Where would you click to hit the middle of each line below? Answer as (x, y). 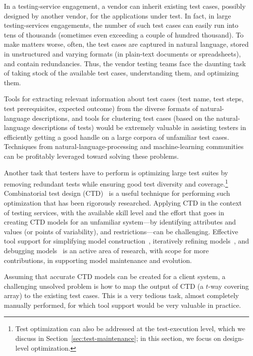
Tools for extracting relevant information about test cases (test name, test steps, (124, 99)
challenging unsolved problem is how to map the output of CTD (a (104, 286)
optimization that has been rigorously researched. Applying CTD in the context (123, 202)
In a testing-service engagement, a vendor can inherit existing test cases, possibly (125, 6)
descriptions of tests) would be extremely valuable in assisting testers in (139, 127)
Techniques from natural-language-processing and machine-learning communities (124, 146)
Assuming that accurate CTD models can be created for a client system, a (115, 276)
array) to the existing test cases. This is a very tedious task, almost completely (121, 295)
